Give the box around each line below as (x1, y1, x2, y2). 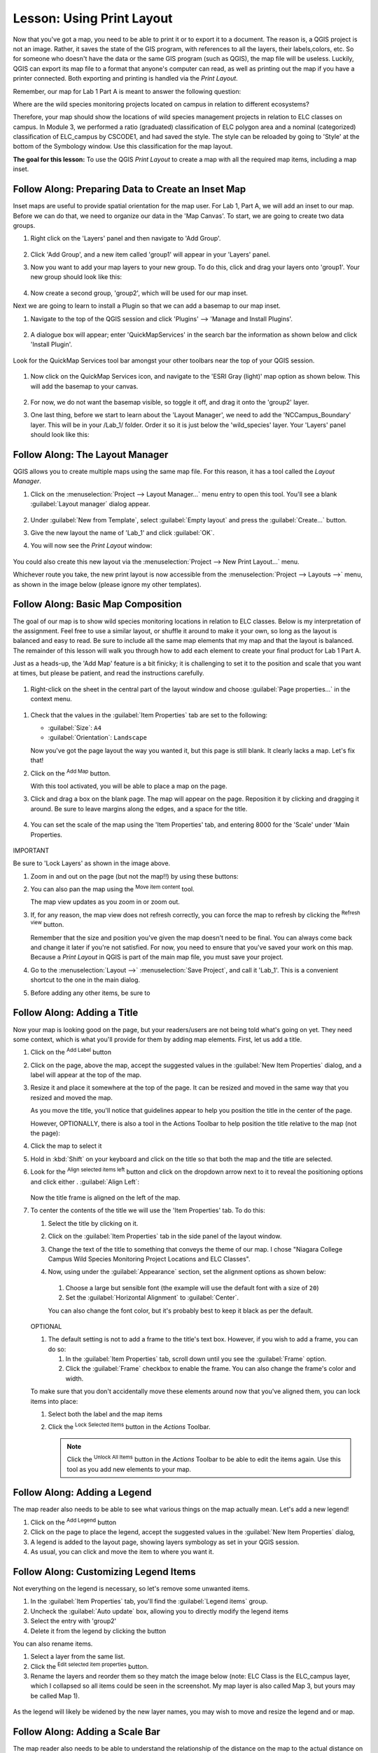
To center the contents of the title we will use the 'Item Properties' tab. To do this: (30, 1206, 266, 1214)
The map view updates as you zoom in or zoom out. (30, 898, 180, 906)
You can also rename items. (13, 1639, 93, 1648)
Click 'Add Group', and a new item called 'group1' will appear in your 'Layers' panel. (30, 250, 271, 259)
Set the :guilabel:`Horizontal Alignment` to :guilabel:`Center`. (65, 1294, 239, 1302)
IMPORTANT (13, 846, 50, 855)
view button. (30, 919, 64, 929)
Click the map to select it (30, 1142, 102, 1150)
